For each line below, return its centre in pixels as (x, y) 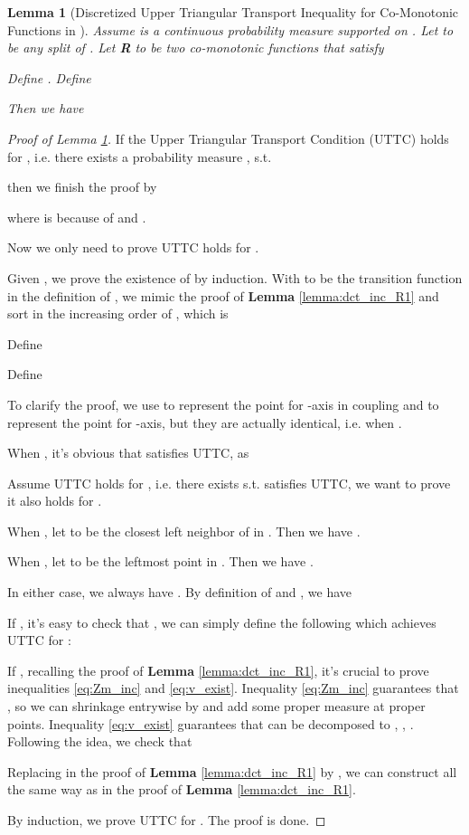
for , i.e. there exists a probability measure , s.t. (140, 156)
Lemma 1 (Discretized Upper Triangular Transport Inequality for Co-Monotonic (233, 12)
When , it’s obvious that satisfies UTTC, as (128, 453)
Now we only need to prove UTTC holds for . (133, 247)
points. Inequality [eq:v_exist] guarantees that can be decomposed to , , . (211, 723)
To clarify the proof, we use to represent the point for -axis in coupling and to (223, 404)
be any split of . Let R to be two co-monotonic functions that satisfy (196, 47)
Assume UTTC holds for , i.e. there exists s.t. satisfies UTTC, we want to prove (229, 483)
